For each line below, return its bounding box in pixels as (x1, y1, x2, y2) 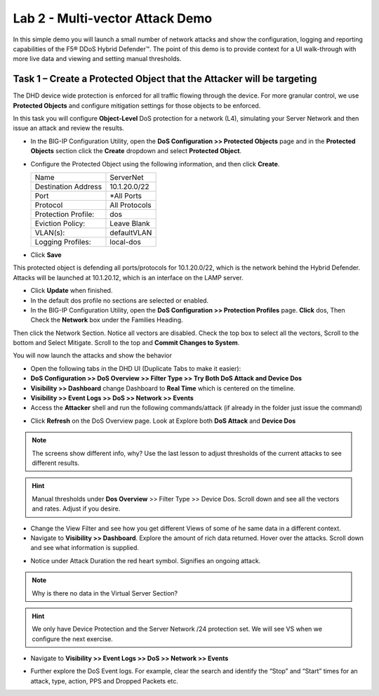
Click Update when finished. (30, 287, 113, 295)
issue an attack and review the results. (13, 124, 124, 133)
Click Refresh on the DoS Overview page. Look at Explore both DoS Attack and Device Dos (30, 416, 296, 425)
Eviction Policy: (34, 218, 86, 228)
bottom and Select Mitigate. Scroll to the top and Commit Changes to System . (13, 339, 240, 347)
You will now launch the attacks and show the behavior (13, 351, 172, 360)
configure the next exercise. (32, 634, 114, 643)
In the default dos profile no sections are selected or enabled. (30, 296, 209, 305)
